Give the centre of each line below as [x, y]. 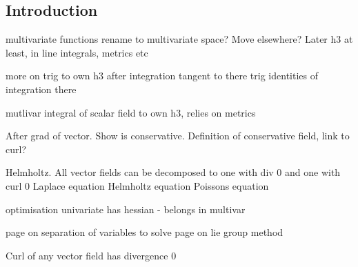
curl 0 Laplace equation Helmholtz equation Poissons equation [137, 185]
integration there [41, 89]
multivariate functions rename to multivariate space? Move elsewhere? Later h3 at [179, 39]
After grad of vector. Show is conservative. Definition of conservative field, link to [178, 136]
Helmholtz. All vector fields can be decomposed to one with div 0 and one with [173, 172]
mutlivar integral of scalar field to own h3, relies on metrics [131, 112]
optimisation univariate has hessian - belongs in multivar [126, 209]
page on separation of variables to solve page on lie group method [145, 232]
